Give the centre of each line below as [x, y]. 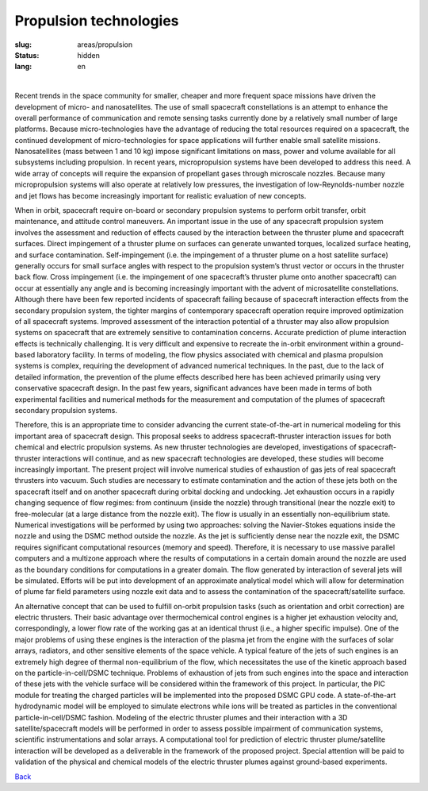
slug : [23, 44]
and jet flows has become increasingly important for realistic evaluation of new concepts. [160, 195]
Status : [27, 55]
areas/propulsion [105, 44]
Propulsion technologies [97, 21]
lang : [23, 67]
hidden [89, 55]
